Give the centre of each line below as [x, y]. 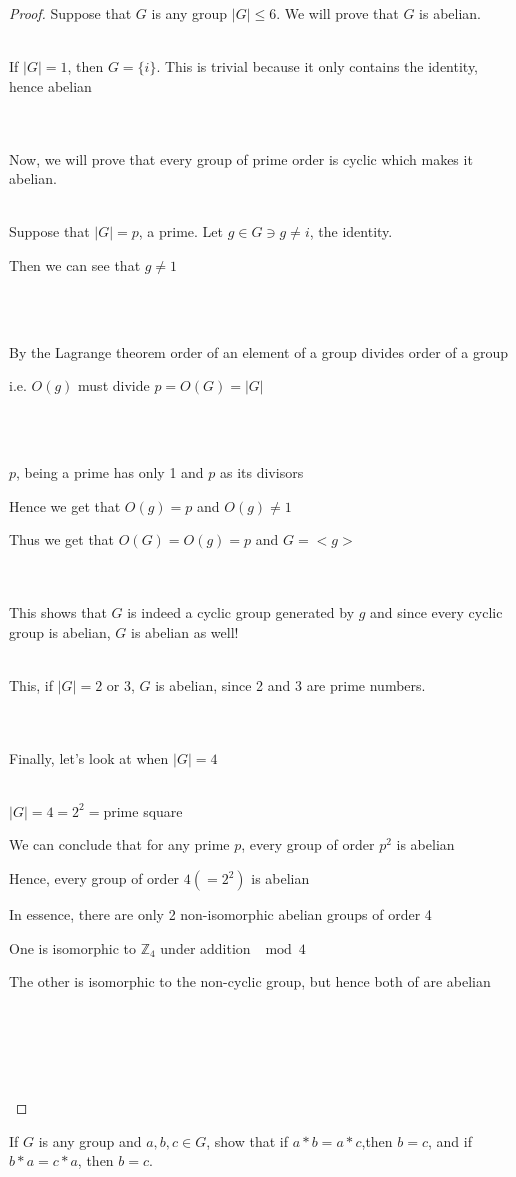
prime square [143, 810]
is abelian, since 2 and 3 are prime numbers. [290, 684]
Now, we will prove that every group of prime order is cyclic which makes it [241, 158]
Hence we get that [65, 505]
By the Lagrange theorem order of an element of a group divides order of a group [258, 351]
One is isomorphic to [72, 947]
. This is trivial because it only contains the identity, [317, 66]
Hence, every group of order [94, 878]
